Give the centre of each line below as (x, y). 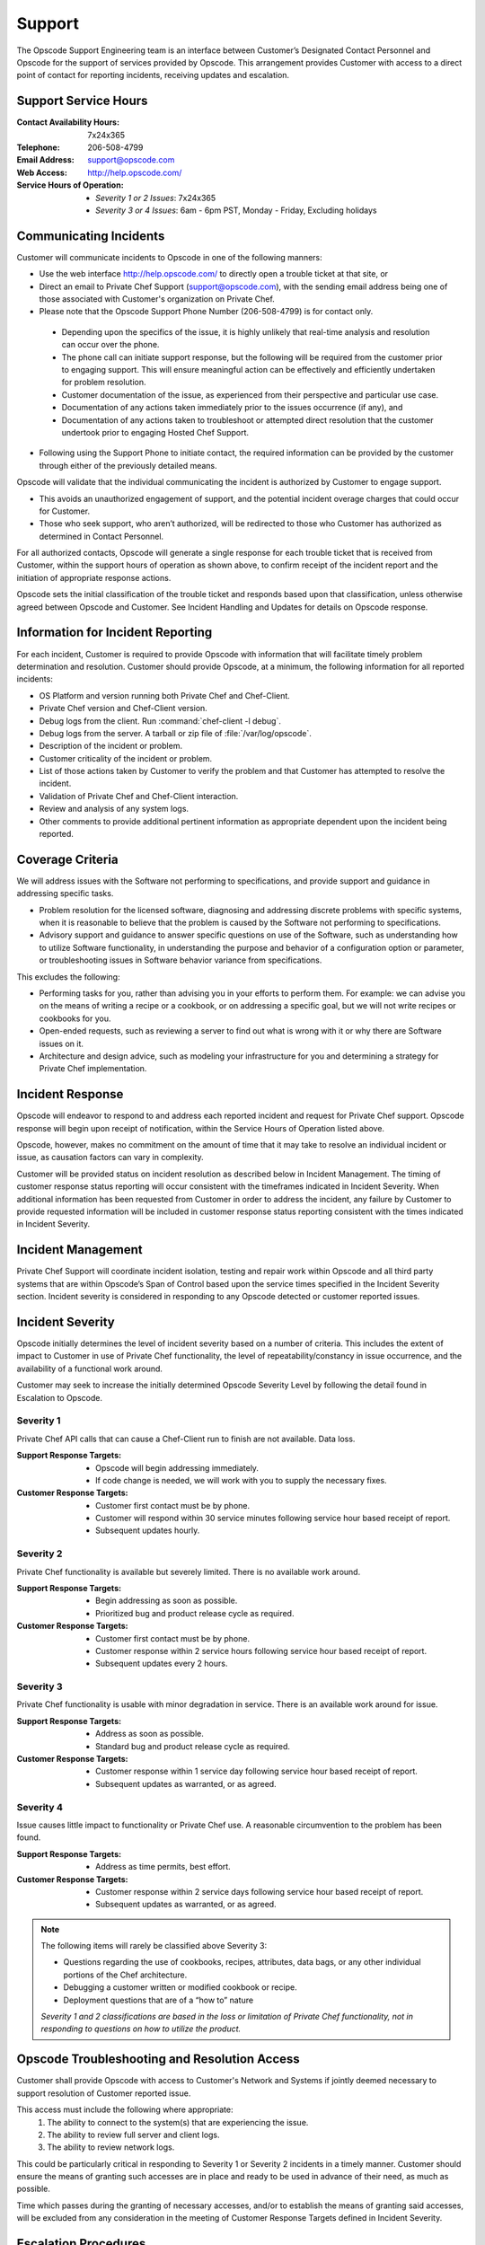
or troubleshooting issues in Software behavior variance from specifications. (181, 960)
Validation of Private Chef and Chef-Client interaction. (139, 796)
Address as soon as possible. (150, 1734)
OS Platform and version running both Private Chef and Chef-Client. (165, 695)
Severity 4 (40, 1807)
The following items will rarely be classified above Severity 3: (154, 1946)
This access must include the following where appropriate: (125, 2109)
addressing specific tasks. (65, 894)
